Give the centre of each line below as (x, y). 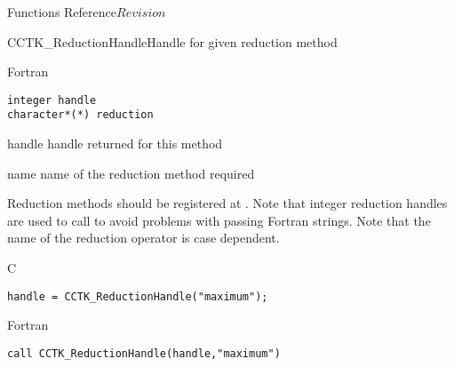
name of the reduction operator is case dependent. (143, 238)
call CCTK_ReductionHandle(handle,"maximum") (144, 353)
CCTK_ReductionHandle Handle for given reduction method (172, 41)
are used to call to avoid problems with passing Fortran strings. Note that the (219, 220)
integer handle (52, 100)
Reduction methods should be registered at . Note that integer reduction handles (227, 203)
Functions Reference (62, 12)
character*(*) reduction (80, 115)
